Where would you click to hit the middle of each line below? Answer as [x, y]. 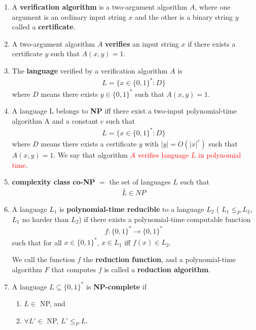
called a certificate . [44, 27]
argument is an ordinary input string [69, 16]
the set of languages [140, 182]
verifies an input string [142, 43]
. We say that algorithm [90, 154]
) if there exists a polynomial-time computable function [165, 219]
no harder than [45, 219]
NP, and [52, 303]
